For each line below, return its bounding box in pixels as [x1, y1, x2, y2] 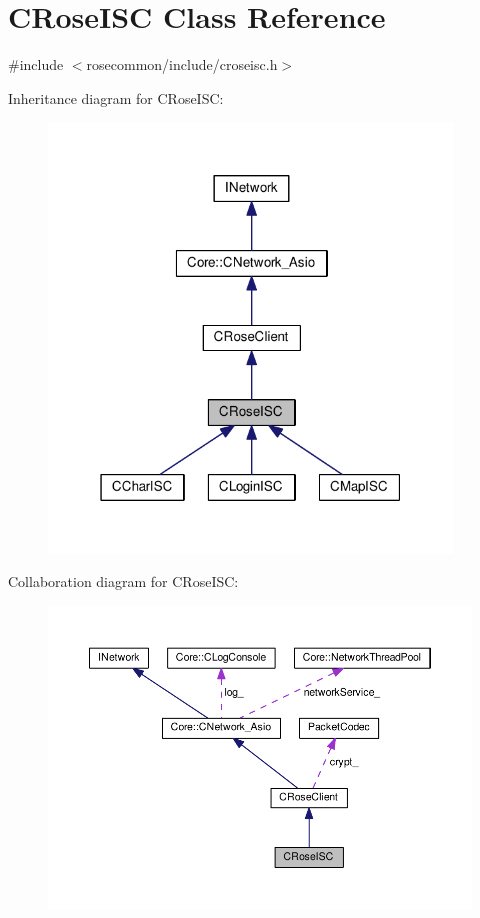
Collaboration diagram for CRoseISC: [8, 571, 239, 592]
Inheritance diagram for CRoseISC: [8, 87, 224, 108]
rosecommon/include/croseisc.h [86, 54, 278, 75]
